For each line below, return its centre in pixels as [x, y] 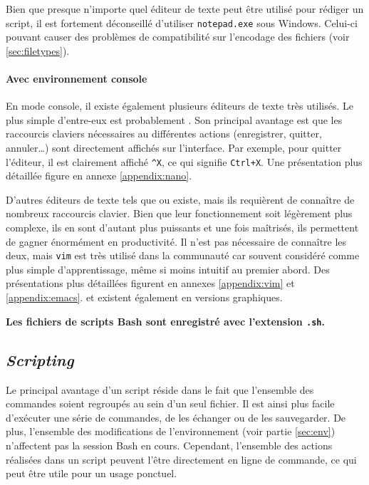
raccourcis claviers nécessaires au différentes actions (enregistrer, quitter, [164, 134]
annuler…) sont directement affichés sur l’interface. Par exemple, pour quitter [174, 148]
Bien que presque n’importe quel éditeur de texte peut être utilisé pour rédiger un [185, 9]
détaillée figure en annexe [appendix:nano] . [99, 176]
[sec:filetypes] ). [38, 50]
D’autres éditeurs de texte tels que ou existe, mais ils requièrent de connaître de [180, 199]
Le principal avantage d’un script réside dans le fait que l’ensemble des [160, 389]
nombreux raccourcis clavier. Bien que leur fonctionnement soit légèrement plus [179, 213]
